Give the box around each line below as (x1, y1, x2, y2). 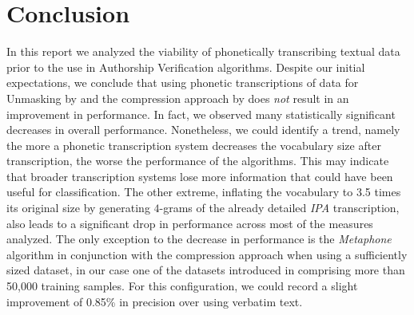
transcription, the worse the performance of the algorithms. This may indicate (6, 152, 389, 169)
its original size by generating (6, 199, 150, 216)
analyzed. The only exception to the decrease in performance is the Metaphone (6, 230, 392, 247)
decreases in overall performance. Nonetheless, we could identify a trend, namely (6, 121, 400, 138)
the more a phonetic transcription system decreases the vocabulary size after (6, 136, 381, 153)
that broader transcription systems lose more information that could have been (6, 167, 393, 184)
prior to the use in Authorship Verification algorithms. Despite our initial (6, 58, 365, 75)
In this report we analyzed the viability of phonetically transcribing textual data (6, 43, 400, 60)
